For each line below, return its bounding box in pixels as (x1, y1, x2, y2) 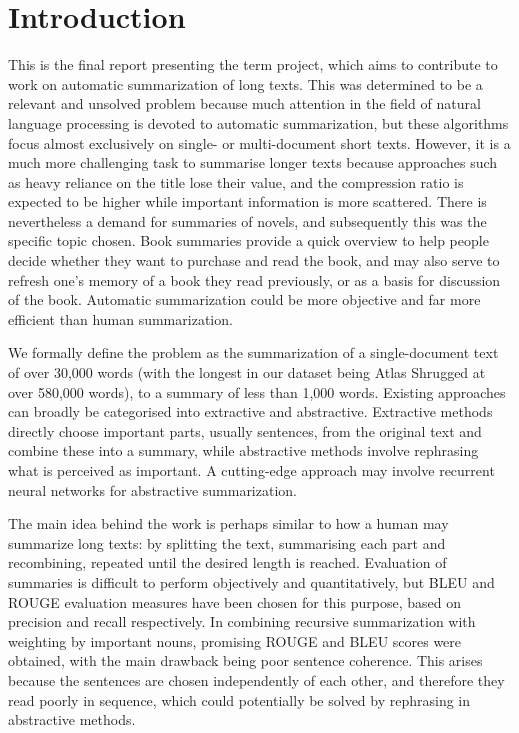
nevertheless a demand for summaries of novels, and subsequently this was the (8, 210, 487, 231)
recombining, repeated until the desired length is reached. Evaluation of (8, 552, 447, 573)
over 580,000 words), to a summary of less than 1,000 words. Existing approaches (8, 381, 506, 402)
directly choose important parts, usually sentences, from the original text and (8, 420, 482, 441)
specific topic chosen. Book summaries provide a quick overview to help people (8, 230, 489, 251)
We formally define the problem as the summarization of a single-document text (8, 342, 499, 363)
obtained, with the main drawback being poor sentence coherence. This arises (8, 650, 483, 671)
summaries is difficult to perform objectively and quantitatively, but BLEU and (8, 571, 495, 592)
